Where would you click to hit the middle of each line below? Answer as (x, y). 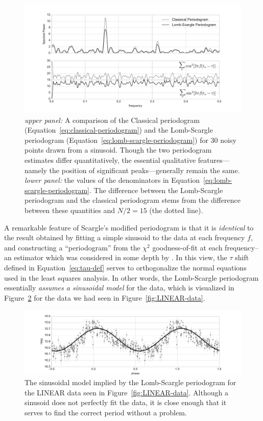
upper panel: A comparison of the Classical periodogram (112, 120)
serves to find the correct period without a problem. (106, 412)
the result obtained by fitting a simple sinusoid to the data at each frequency (125, 237)
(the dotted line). (176, 210)
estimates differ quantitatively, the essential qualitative (110, 160)
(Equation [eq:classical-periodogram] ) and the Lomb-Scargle (119, 130)
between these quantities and (70, 210)
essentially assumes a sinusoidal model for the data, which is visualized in (119, 288)
